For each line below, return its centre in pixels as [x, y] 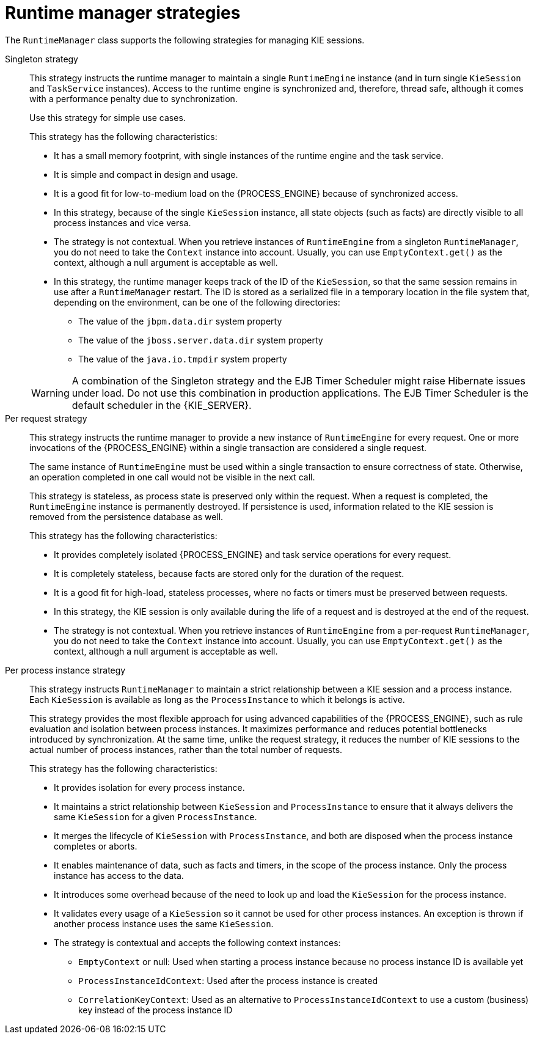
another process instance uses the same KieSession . [164, 923]
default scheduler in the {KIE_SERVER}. [162, 405]
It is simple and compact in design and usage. [146, 174]
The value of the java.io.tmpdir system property [183, 359]
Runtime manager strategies [123, 13]
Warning [50, 393]
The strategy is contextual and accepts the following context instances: [197, 942]
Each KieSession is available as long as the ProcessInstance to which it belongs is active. [217, 699]
